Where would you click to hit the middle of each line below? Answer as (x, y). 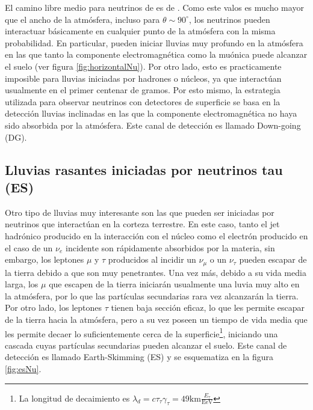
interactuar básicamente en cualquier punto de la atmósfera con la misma (140, 31)
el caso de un (29, 247)
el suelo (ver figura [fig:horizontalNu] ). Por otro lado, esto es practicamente (143, 66)
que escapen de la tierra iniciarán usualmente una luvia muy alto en (174, 284)
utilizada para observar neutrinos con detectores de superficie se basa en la (143, 101)
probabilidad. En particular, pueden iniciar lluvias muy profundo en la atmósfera (154, 42)
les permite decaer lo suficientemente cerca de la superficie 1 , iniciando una (141, 332)
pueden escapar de (273, 259)
